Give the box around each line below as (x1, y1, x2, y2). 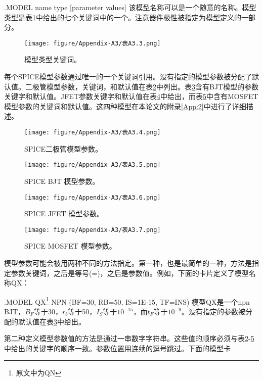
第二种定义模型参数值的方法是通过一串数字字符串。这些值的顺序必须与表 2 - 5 (4, 333, 254, 344)
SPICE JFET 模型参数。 (24, 208, 104, 219)
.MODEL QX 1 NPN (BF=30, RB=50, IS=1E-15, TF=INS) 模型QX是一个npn (4, 295, 250, 307)
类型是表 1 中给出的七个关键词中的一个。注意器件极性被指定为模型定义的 (4, 12, 241, 22)
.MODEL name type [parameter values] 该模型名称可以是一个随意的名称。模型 (4, 2, 256, 12)
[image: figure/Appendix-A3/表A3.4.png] (24, 129, 161, 136)
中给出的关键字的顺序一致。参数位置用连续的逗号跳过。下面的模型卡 (4, 343, 231, 353)
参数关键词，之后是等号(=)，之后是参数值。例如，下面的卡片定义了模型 (11, 267, 249, 278)
